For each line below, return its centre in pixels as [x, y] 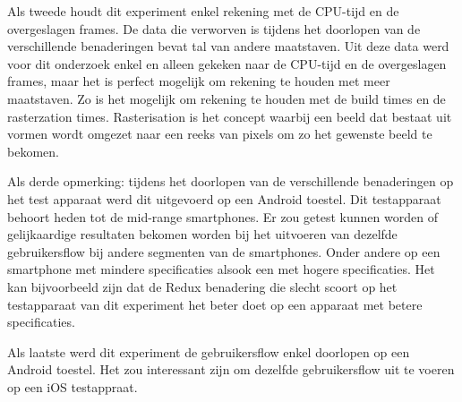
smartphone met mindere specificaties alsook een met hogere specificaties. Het [221, 269]
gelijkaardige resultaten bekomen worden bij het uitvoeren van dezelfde [202, 234]
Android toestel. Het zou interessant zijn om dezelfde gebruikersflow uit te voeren [231, 369]
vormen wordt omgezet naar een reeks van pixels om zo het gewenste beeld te [220, 134]
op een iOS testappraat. [73, 386]
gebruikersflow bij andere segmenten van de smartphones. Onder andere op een [224, 251]
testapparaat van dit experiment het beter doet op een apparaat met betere [215, 304]
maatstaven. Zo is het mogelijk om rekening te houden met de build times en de [227, 98]
